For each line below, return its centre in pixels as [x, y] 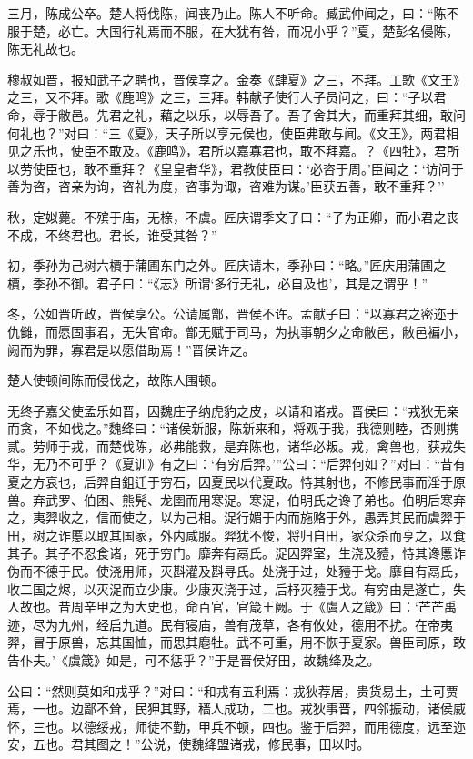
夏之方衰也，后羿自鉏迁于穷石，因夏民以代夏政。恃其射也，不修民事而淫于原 [236, 482]
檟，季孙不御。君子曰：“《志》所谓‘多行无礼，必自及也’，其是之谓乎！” [217, 283]
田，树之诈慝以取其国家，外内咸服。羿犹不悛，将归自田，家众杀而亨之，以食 [236, 535]
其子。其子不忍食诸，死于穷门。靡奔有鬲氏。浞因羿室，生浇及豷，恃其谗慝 [230, 553]
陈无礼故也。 [45, 49]
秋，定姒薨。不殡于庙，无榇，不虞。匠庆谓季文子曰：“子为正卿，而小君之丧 [233, 216]
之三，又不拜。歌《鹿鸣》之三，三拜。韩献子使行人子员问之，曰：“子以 [221, 97]
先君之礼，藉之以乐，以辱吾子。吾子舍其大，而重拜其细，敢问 [281, 114]
